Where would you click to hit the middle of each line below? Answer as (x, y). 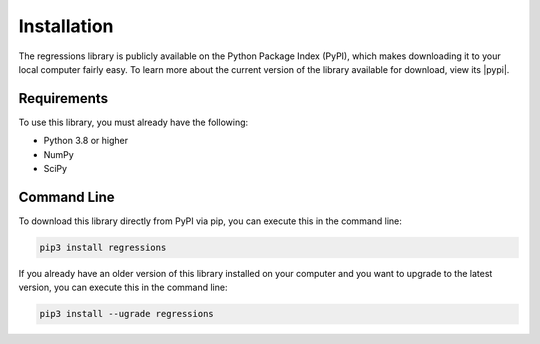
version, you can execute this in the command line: (123, 287)
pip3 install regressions (103, 247)
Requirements (63, 98)
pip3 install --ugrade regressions (126, 314)
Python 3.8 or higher (86, 141)
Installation (66, 26)
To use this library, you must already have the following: (133, 122)
